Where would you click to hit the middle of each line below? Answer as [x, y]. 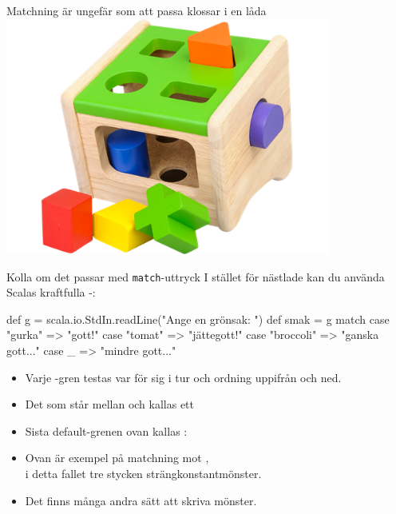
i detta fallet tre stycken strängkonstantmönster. [143, 473]
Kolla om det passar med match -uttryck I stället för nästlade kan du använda [196, 276]
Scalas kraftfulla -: [51, 292]
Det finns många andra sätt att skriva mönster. [141, 500]
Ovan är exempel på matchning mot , [117, 458]
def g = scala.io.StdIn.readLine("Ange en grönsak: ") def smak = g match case [198, 319]
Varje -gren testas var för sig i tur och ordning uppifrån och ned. [183, 377]
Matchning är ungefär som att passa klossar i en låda [137, 10]
